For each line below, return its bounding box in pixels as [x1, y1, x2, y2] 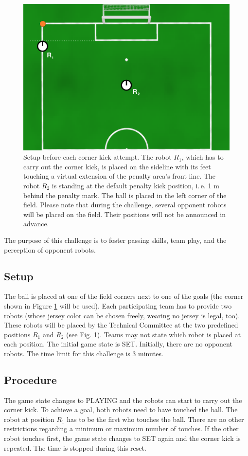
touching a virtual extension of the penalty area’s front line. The [23, 171, 216, 181]
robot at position [4, 414, 54, 424]
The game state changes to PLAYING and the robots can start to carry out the [4, 395, 242, 405]
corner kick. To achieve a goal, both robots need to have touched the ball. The [4, 404, 238, 415]
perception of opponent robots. [4, 244, 96, 255]
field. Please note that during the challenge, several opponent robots [23, 200, 227, 210]
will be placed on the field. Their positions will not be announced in [23, 209, 226, 219]
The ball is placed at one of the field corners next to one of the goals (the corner [4, 291, 244, 301]
